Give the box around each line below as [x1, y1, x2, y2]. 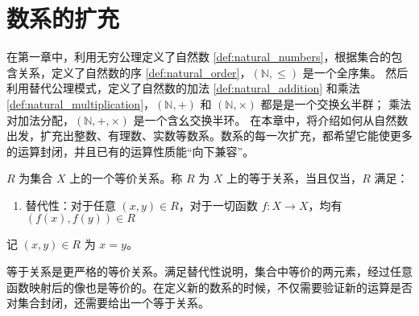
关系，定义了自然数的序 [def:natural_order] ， [17, 64, 251, 80]
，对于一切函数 [178, 196, 258, 213]
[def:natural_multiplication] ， [6, 95, 156, 112]
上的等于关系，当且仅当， [226, 170, 363, 187]
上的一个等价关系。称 [69, 170, 183, 187]
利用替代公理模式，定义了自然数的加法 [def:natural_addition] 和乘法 [6, 80, 360, 96]
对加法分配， [6, 111, 74, 128]
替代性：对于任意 [25, 196, 116, 213]
